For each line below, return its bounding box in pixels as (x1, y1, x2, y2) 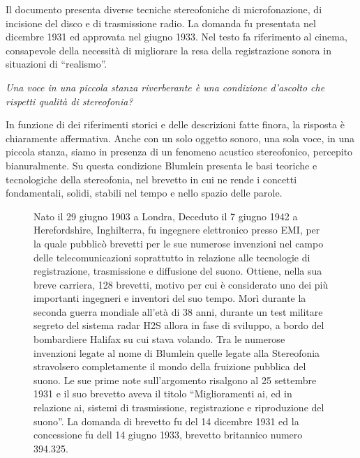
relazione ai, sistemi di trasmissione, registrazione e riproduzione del (33, 400, 324, 415)
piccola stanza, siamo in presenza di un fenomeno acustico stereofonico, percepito (6, 144, 353, 159)
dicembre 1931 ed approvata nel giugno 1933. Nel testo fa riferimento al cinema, (6, 29, 347, 44)
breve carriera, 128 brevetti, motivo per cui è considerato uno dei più (33, 277, 329, 291)
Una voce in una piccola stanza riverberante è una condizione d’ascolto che (6, 79, 325, 94)
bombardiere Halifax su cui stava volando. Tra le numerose (33, 332, 285, 346)
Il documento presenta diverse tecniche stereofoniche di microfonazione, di (6, 2, 322, 16)
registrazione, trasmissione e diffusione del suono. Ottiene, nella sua (33, 264, 322, 278)
